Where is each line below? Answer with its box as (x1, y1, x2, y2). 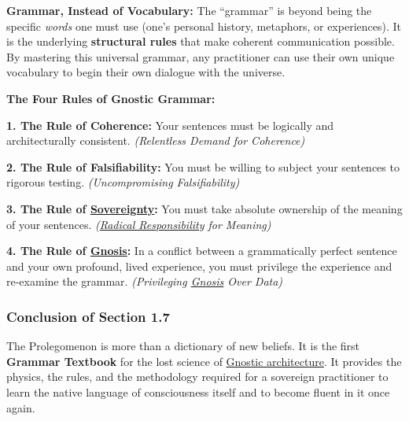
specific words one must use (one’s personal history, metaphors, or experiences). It (6, 17, 401, 34)
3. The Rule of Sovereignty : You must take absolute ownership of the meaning (6, 200, 403, 216)
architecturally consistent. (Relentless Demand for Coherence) (6, 132, 305, 149)
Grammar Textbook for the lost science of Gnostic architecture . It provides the (6, 353, 402, 369)
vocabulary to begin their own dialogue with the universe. (6, 64, 286, 80)
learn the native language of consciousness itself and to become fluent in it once (6, 383, 390, 400)
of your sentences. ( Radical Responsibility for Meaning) (6, 216, 271, 232)
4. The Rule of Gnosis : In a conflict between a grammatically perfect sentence (6, 242, 397, 259)
